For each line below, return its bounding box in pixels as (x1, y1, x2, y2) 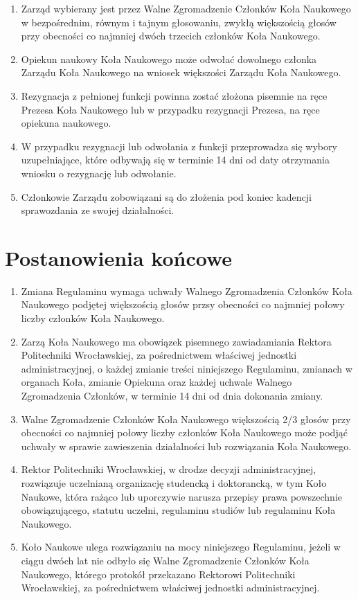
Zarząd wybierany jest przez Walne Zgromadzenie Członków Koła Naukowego (21, 1, 351, 15)
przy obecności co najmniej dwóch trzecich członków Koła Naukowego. (21, 28, 321, 43)
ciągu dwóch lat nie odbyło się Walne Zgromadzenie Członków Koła (21, 553, 310, 567)
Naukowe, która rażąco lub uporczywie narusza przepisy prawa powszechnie (21, 489, 343, 503)
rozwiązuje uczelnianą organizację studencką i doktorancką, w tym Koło (21, 475, 327, 490)
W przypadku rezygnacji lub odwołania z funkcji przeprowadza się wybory (21, 138, 337, 153)
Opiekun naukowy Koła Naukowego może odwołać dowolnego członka (21, 51, 317, 66)
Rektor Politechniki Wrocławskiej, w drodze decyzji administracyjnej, (21, 462, 316, 476)
